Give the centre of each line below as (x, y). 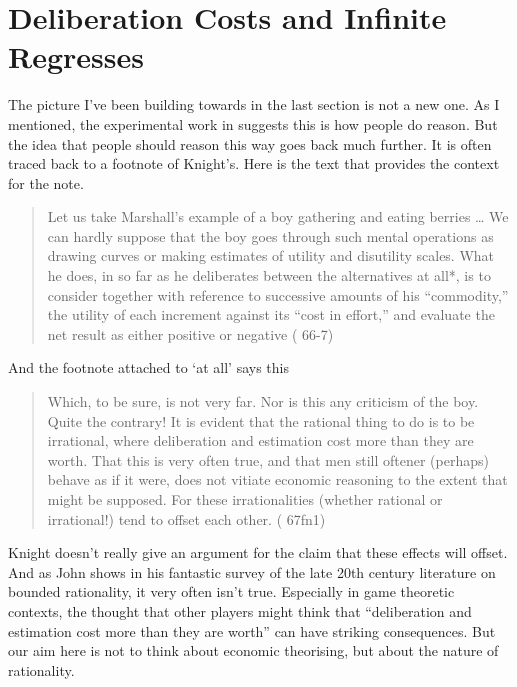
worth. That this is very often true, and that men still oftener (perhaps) (268, 459)
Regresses (76, 56)
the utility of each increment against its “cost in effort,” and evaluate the (271, 314)
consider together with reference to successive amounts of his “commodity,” (278, 294)
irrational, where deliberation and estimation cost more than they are (260, 440)
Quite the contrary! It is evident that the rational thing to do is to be (261, 420)
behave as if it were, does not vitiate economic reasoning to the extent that (277, 479)
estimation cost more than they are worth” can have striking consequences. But (252, 630)
